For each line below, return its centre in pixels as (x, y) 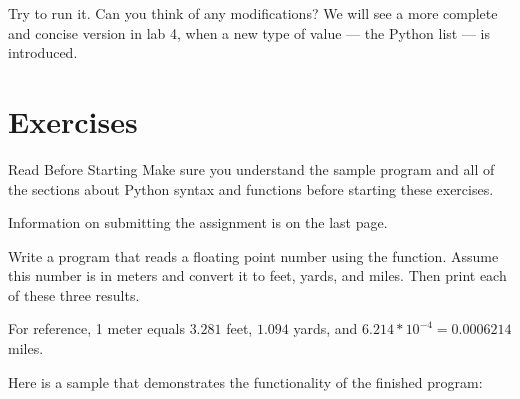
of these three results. (74, 294)
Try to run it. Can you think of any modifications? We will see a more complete (253, 13)
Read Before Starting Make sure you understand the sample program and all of (251, 168)
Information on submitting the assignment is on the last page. (198, 222)
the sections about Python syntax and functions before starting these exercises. (251, 188)
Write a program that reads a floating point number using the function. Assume (253, 255)
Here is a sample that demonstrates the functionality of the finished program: (245, 381)
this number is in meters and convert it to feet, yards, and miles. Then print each (257, 275)
